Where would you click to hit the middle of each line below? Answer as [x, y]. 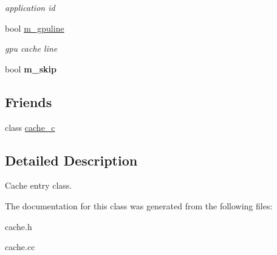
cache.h [19, 226]
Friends [29, 101]
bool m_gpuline [35, 28]
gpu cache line [31, 48]
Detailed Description [71, 160]
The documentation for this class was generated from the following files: [139, 205]
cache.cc [20, 247]
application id [30, 7]
